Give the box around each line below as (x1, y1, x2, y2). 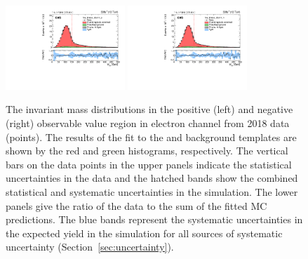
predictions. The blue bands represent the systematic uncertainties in (6, 212, 303, 227)
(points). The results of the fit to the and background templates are (6, 129, 297, 144)
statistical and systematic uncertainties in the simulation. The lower (6, 185, 298, 199)
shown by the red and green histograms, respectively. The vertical (6, 143, 288, 158)
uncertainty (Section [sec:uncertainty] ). (6, 239, 174, 254)
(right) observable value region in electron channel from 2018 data (6, 116, 290, 131)
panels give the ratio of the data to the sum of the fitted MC (6, 198, 267, 213)
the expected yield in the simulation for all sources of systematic (6, 225, 283, 240)
